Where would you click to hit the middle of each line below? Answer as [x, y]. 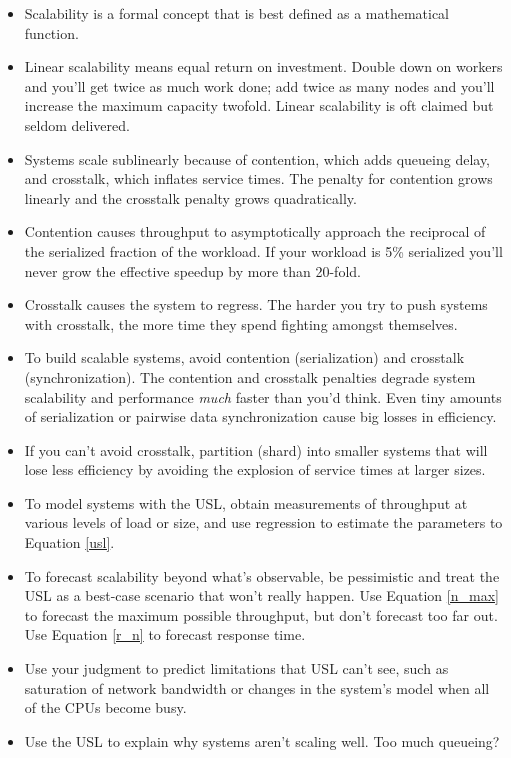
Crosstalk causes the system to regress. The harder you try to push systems [256, 304]
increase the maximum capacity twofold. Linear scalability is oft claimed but [259, 105]
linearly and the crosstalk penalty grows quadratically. [190, 197]
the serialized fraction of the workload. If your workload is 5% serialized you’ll [263, 250]
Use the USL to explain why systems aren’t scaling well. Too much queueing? [262, 740]
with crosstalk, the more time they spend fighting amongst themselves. [241, 323]
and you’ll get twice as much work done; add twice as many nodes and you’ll [259, 85]
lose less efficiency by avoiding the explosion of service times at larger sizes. [255, 469]
